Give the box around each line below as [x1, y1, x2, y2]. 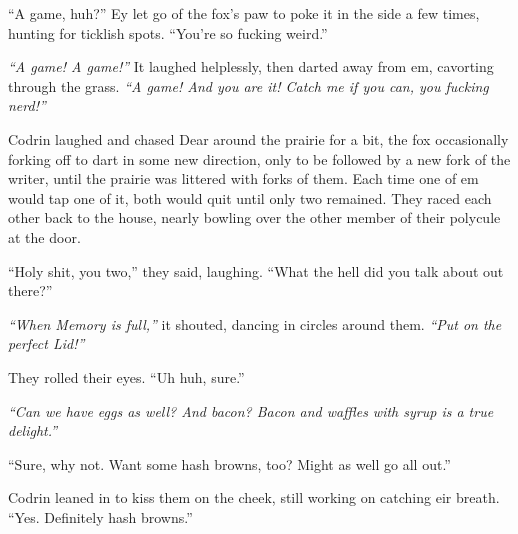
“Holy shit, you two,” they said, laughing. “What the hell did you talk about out [8, 260, 504, 281]
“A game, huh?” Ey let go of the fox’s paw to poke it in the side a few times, [8, 3, 480, 23]
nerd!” [8, 95, 46, 116]
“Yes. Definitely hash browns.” [8, 506, 193, 527]
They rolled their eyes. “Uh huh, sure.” [8, 366, 245, 387]
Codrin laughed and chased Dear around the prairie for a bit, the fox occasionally [8, 128, 509, 149]
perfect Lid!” [8, 333, 85, 354]
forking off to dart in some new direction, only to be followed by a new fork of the [8, 148, 511, 169]
